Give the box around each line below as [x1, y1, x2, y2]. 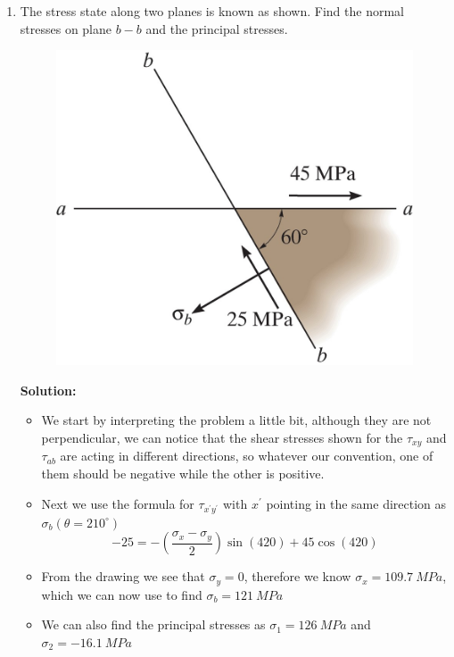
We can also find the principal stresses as [41, 615, 266, 634]
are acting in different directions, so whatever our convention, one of [60, 446, 433, 465]
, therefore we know [244, 567, 351, 586]
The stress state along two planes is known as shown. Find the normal [20, 2, 404, 20]
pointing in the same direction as [266, 494, 447, 512]
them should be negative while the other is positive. [41, 463, 325, 482]
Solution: [20, 380, 77, 399]
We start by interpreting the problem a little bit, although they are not [41, 411, 432, 429]
